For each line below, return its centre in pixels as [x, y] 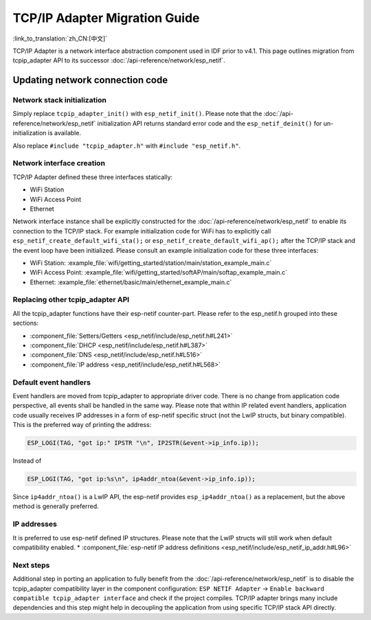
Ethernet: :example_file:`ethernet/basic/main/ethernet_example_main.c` [131, 282]
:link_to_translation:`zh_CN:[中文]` [60, 38]
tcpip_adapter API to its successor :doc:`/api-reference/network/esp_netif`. [119, 60]
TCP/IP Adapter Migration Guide [106, 18]
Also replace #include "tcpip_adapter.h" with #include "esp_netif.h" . [127, 146]
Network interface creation [59, 163]
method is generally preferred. [56, 506]
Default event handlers [52, 382]
